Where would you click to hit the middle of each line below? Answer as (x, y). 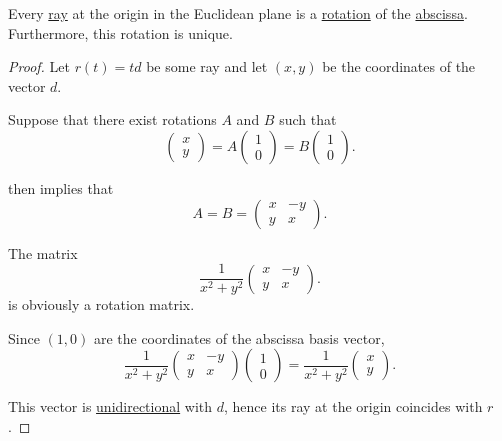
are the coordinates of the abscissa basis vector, (239, 337)
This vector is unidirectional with (110, 406)
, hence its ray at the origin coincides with (353, 406)
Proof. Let (39, 66)
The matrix (43, 252)
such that (308, 119)
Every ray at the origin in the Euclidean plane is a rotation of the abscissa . (238, 13)
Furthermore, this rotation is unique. (120, 32)
